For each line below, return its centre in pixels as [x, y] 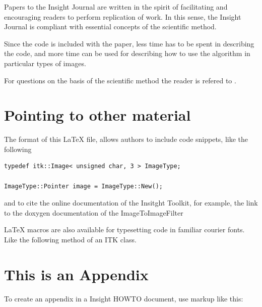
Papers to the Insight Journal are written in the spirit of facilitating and [116, 7]
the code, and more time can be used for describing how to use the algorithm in [127, 53]
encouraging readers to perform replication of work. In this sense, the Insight [123, 16]
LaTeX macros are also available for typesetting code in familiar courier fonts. [124, 229]
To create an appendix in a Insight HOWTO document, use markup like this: [124, 298]
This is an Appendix [76, 274]
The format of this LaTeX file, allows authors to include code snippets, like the [126, 139]
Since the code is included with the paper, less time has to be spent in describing [129, 43]
